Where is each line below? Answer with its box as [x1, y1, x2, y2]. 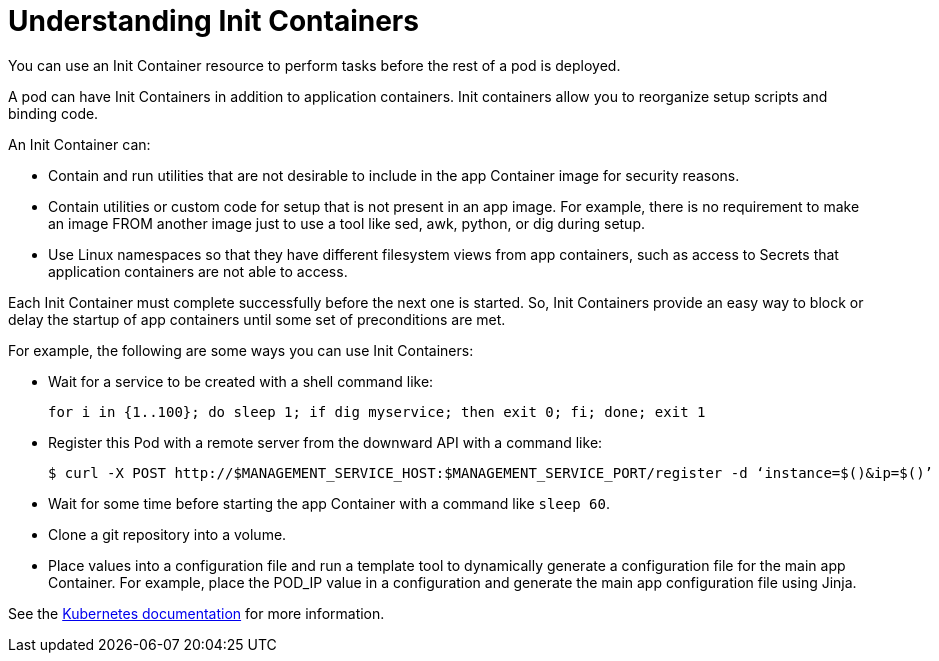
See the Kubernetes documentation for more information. [8, 604, 385, 622]
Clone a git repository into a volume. [48, 525, 287, 543]
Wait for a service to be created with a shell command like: [48, 372, 434, 390]
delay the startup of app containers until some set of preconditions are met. [8, 310, 506, 328]
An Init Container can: [8, 135, 151, 153]
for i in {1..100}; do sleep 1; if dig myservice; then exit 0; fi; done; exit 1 [48, 403, 706, 420]
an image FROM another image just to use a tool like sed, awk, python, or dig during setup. [48, 214, 646, 232]
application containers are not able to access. [48, 262, 348, 280]
